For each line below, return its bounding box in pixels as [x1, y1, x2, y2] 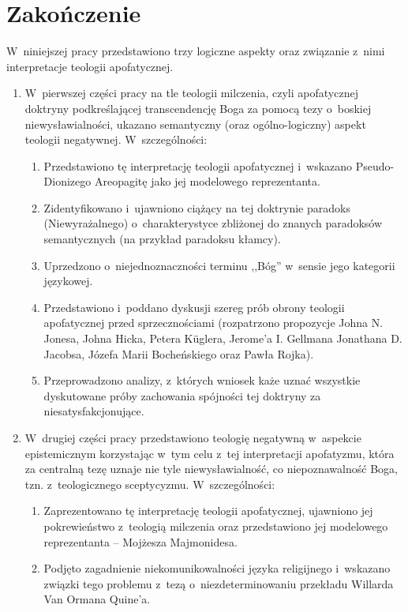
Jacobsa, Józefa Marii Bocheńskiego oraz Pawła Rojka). [43, 345, 314, 362]
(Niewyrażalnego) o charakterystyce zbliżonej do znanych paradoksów [43, 215, 383, 231]
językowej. [43, 272, 93, 289]
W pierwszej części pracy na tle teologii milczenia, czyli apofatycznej [24, 84, 358, 101]
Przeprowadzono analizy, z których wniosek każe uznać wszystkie [43, 372, 361, 389]
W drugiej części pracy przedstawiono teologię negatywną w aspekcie [24, 430, 361, 445]
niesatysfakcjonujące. [43, 403, 144, 419]
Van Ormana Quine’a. [43, 591, 151, 607]
